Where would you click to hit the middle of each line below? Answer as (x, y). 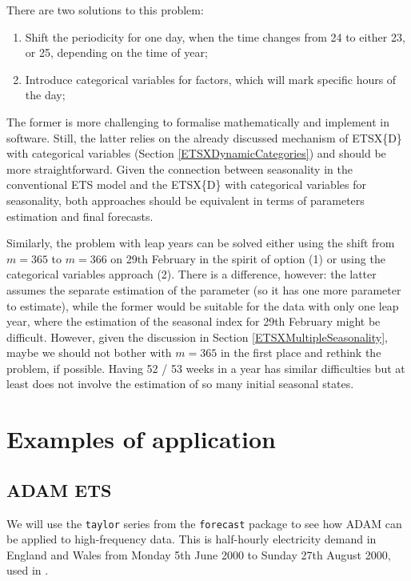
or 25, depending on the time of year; (116, 52)
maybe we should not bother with (89, 353)
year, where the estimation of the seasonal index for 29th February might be (194, 321)
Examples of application (142, 439)
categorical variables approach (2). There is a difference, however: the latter (192, 274)
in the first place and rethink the (301, 353)
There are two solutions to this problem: (105, 10)
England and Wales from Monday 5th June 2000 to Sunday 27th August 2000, (199, 554)
